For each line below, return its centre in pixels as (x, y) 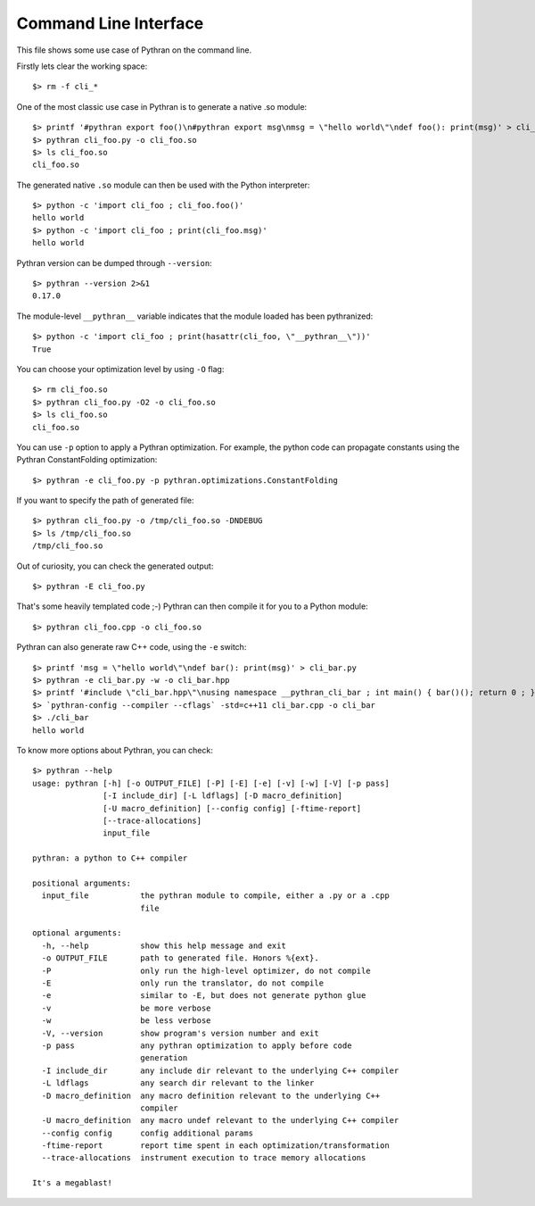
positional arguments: (82, 883)
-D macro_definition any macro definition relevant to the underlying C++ (211, 1095)
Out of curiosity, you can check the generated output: (115, 566)
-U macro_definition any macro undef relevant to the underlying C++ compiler (220, 1121)
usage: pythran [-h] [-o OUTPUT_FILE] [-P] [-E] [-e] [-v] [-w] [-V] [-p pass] (211, 783)
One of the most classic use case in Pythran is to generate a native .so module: (162, 106)
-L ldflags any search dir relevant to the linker (178, 1083)
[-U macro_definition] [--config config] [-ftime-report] (232, 808)
